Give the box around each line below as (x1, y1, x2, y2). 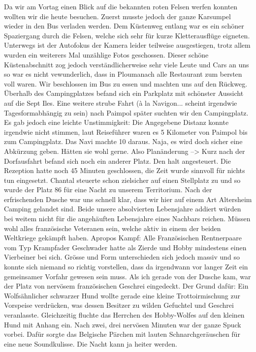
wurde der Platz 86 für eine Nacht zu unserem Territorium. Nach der (4, 184, 212, 195)
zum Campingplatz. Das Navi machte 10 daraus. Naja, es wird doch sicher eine (4, 136, 243, 147)
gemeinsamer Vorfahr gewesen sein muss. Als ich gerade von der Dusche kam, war (4, 271, 251, 281)
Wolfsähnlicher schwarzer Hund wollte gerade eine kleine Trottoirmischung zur (4, 290, 241, 300)
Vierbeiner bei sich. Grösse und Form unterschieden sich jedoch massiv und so (4, 252, 240, 262)
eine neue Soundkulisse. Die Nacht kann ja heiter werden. (4, 338, 177, 349)
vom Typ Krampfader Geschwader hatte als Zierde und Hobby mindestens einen (4, 242, 247, 252)
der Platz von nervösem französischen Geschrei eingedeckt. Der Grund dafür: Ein (4, 281, 249, 291)
